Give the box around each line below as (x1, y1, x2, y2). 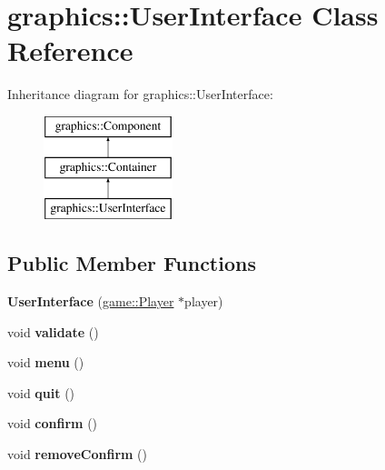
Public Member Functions (7, 249, 256, 277)
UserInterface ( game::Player (7, 292, 174, 311)
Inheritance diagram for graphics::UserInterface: (7, 85, 273, 104)
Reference (7, 32, 133, 69)
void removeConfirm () (7, 445, 147, 464)
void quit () (7, 383, 75, 402)
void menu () (7, 353, 84, 372)
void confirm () (7, 414, 98, 433)
